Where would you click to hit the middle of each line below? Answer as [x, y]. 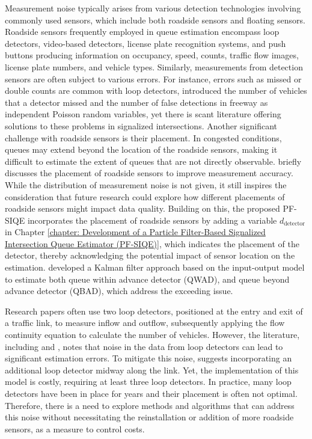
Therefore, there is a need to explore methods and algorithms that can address [150, 405]
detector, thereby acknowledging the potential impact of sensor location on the [150, 255]
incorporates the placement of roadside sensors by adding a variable [152, 220]
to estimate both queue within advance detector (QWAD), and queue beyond [147, 279]
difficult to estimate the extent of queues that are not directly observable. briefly [153, 161]
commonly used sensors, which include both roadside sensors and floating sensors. [155, 20]
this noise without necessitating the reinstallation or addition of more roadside [149, 417]
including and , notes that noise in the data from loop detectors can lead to [144, 346]
